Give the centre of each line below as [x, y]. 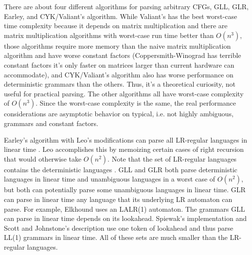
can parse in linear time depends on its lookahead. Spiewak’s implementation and [125, 218]
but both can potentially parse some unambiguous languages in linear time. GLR [125, 190]
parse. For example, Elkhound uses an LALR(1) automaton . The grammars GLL [125, 209]
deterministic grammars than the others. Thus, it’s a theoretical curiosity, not [120, 84]
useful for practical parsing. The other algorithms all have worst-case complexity [124, 93]
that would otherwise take [43, 158]
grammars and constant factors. [51, 123]
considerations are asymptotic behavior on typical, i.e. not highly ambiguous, [119, 114]
